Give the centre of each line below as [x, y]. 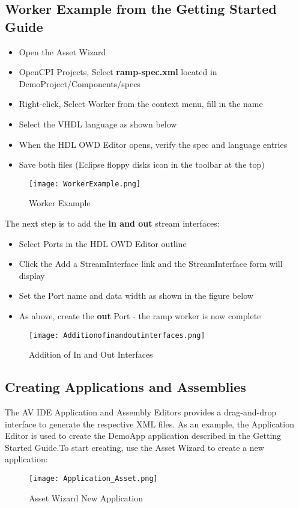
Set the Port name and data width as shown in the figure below [136, 295]
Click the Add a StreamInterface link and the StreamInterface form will [151, 264]
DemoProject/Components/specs [80, 83]
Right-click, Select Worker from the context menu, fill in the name [141, 104]
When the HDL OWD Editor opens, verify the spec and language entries [153, 144]
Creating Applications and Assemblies [125, 387]
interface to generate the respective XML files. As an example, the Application [149, 424]
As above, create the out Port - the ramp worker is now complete [140, 315]
